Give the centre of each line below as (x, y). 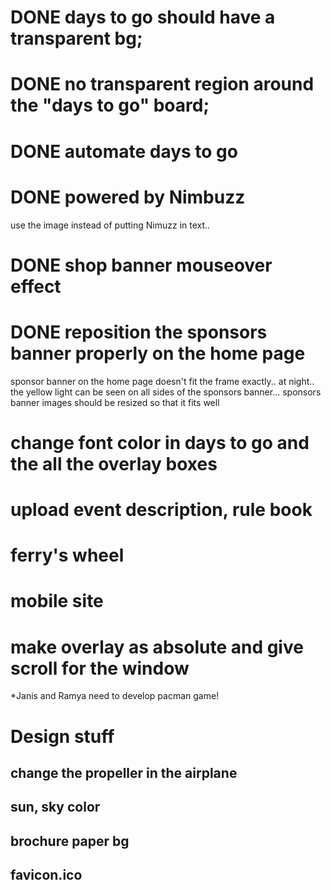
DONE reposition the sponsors (139, 332)
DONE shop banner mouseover (141, 265)
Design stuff (62, 736)
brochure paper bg (70, 841)
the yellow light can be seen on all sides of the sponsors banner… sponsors (166, 392)
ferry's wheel (67, 555)
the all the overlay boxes (114, 463)
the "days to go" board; (110, 105)
